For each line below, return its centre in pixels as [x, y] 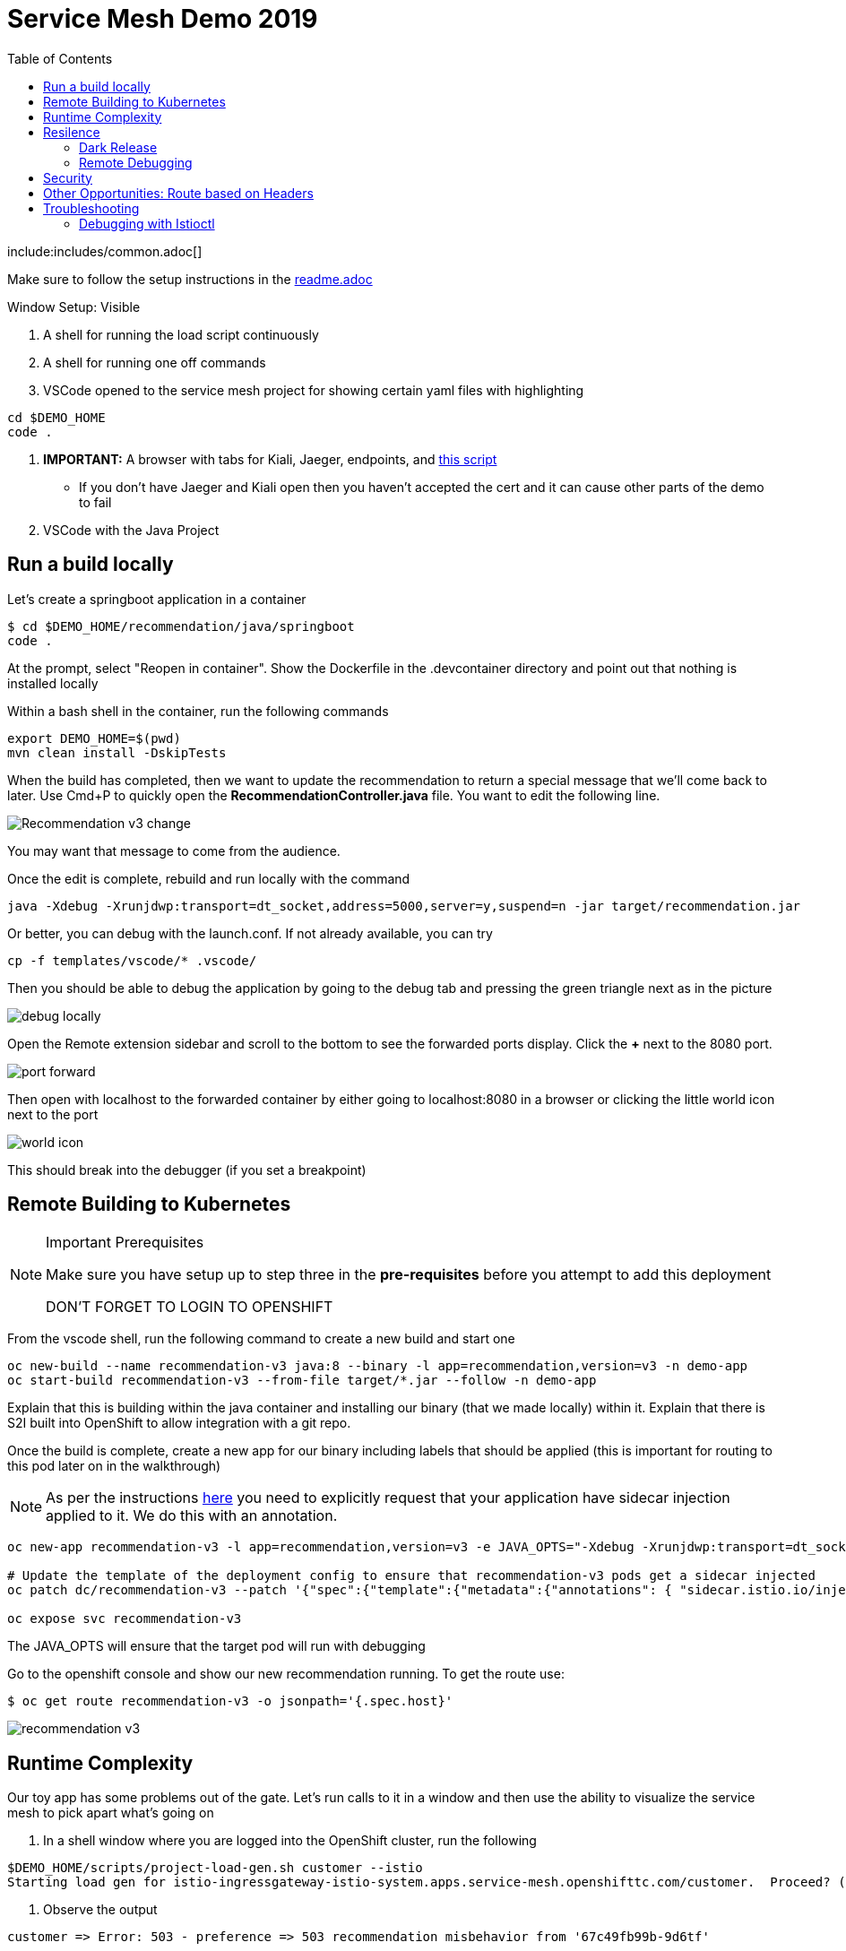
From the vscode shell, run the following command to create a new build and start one [261, 1339]
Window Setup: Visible [74, 306]
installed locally [53, 683]
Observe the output [100, 1910]
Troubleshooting [91, 208]
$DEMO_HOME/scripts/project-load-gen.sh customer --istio [215, 1868]
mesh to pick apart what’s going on [111, 1813]
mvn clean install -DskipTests [117, 752]
